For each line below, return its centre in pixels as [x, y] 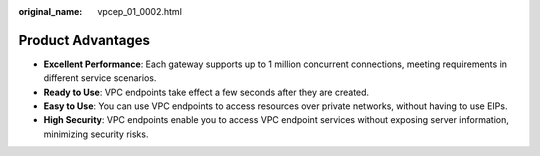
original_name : [50, 11]
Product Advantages [84, 40]
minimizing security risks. [96, 134]
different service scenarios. [100, 78]
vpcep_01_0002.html [139, 11]
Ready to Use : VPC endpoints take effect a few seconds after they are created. [206, 92]
